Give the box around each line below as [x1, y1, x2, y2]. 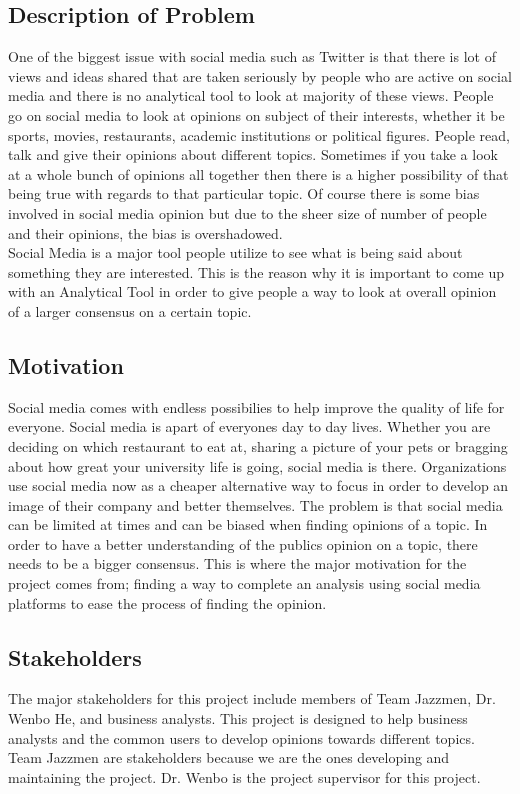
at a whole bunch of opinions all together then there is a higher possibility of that [8, 163, 509, 184]
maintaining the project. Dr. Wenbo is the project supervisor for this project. [8, 766, 481, 787]
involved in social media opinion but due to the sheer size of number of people [8, 202, 487, 223]
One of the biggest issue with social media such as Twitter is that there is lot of [8, 46, 496, 67]
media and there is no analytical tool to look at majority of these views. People [8, 85, 494, 106]
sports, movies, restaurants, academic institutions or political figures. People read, [8, 124, 510, 145]
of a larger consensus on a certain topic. [8, 300, 252, 321]
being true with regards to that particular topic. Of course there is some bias [8, 183, 480, 204]
